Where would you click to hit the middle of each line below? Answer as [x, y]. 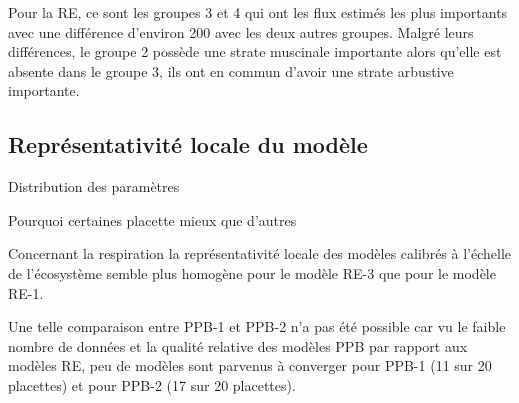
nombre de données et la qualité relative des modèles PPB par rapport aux [238, 345]
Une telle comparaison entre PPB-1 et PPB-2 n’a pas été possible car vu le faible [257, 326]
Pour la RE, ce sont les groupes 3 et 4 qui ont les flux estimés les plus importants [258, 12]
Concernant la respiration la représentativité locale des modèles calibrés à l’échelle [260, 253]
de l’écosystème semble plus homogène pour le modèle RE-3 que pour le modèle [252, 272]
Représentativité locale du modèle [188, 144]
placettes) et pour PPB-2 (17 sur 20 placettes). [152, 384]
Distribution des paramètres [94, 186]
